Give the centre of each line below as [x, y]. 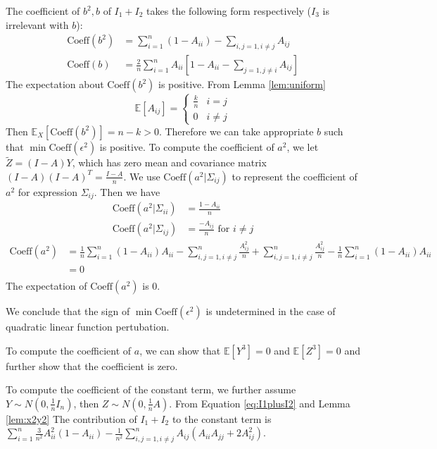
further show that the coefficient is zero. [92, 365]
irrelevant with [37, 24]
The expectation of [46, 285]
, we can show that [180, 350]
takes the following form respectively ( [229, 11]
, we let [303, 146]
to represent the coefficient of [294, 176]
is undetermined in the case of [271, 311]
